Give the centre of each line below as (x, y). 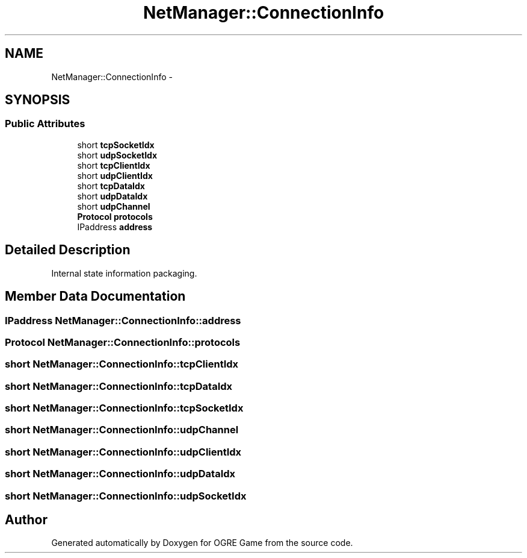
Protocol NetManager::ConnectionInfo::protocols (123, 342)
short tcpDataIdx (111, 186)
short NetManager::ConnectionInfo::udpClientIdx (123, 452)
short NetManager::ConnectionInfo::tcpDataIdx (119, 386)
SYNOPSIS (38, 100)
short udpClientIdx (115, 175)
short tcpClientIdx (114, 165)
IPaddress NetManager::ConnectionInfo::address (123, 320)
